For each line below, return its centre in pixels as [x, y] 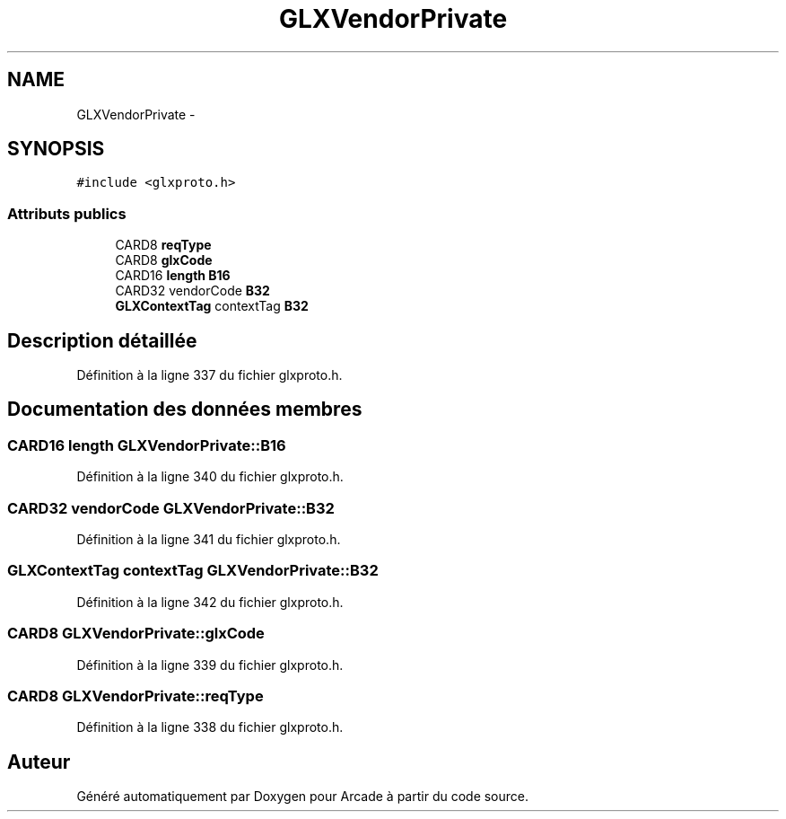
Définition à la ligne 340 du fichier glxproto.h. [210, 477]
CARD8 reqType [163, 245]
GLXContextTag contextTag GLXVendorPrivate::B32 [193, 571]
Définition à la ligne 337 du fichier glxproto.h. [210, 375]
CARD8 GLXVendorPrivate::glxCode [136, 634]
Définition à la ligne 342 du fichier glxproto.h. [210, 602]
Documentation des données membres [185, 409]
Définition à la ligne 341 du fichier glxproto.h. [209, 539]
